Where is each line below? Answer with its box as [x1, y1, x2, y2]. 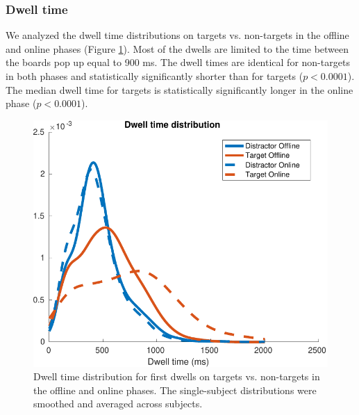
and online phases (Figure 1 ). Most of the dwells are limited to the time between [6, 41, 349, 56]
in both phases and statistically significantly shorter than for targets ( [6, 69, 303, 83]
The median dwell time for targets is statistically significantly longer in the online [6, 82, 353, 97]
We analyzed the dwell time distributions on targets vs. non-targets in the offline [6, 28, 349, 42]
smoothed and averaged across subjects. [33, 396, 203, 411]
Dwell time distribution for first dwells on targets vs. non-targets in [33, 369, 320, 384]
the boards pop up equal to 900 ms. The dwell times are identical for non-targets [6, 55, 350, 70]
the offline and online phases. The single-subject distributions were [33, 382, 317, 397]
